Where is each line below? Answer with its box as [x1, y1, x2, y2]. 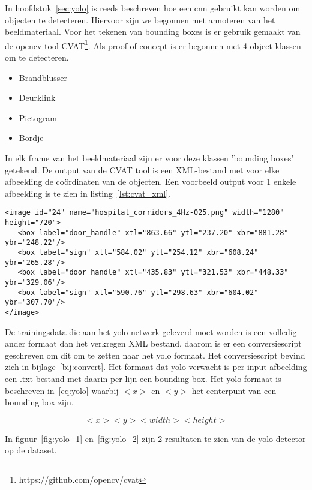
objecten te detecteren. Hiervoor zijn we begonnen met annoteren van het [5, 13, 275, 26]
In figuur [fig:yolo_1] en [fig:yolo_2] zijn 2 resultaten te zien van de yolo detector [5, 432, 306, 444]
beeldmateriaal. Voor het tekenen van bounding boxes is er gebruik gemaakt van [5, 25, 301, 38]
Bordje [19, 131, 44, 144]
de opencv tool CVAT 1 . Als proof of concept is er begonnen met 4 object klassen [5, 37, 301, 52]
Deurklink [19, 91, 56, 104]
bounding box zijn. [5, 396, 74, 408]
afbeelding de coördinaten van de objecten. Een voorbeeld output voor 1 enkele [5, 175, 296, 188]
